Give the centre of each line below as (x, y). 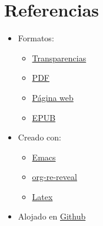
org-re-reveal (54, 177)
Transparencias (59, 58)
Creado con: (39, 137)
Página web (53, 97)
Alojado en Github (52, 216)
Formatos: (36, 38)
